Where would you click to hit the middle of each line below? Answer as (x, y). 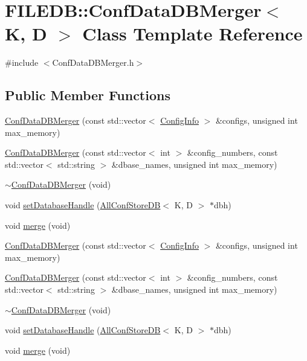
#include (22, 62)
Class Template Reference (192, 34)
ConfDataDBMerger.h (93, 62)
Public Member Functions (88, 95)
